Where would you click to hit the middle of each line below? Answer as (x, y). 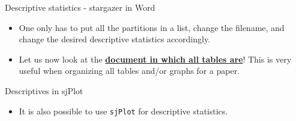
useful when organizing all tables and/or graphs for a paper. (129, 71)
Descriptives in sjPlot (44, 90)
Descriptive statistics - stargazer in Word (80, 7)
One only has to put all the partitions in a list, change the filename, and (152, 27)
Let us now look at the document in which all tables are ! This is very (155, 59)
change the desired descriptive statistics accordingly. (114, 39)
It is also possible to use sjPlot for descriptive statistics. (123, 111)
